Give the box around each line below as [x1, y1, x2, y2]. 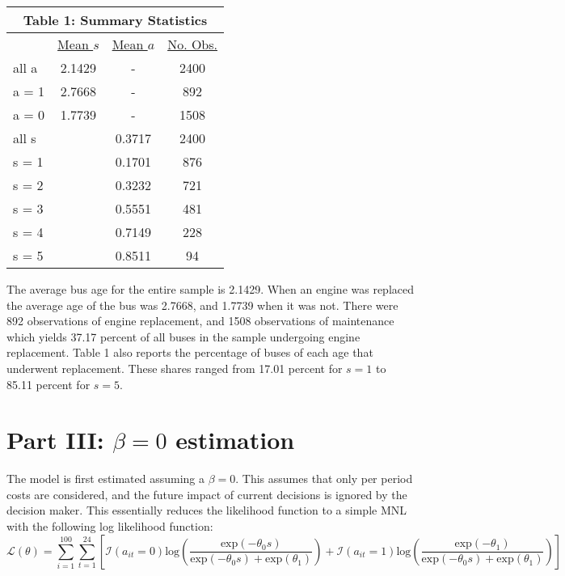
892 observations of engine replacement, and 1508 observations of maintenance [6, 312, 394, 329]
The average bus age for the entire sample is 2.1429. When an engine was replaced [6, 281, 415, 297]
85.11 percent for [6, 375, 91, 392]
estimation [175, 423, 295, 456]
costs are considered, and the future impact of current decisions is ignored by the [6, 485, 407, 502]
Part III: [6, 423, 104, 456]
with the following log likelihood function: [6, 518, 213, 535]
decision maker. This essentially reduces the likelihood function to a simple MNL [6, 502, 407, 519]
